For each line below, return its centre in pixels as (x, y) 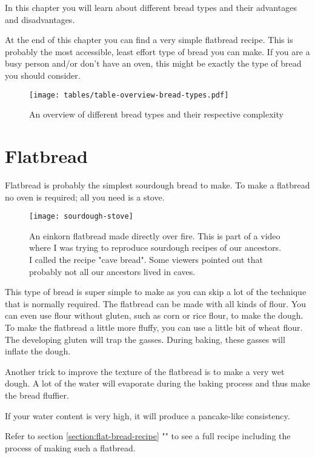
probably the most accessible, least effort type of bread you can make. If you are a (157, 51)
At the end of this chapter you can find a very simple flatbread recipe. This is (149, 40)
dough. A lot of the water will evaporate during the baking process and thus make (157, 383)
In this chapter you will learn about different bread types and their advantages (151, 7)
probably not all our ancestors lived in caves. (112, 271)
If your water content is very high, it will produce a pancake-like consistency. (148, 415)
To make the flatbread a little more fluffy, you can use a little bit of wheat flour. (154, 327)
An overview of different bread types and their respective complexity (156, 114)
